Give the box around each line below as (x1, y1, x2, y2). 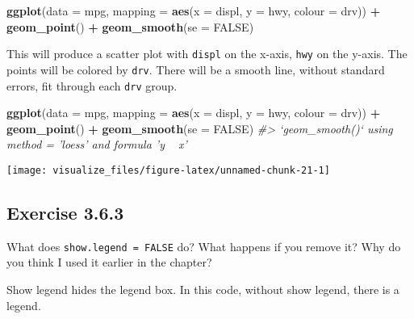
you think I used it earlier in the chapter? (6, 254, 212, 271)
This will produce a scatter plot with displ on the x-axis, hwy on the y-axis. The (6, 45, 408, 62)
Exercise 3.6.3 (6, 199, 124, 225)
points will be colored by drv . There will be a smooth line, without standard (6, 61, 385, 78)
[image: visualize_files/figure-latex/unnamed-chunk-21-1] (6, 164, 330, 176)
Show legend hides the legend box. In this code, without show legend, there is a (6, 281, 399, 298)
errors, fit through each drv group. (6, 77, 178, 94)
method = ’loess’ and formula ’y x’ (6, 136, 187, 153)
